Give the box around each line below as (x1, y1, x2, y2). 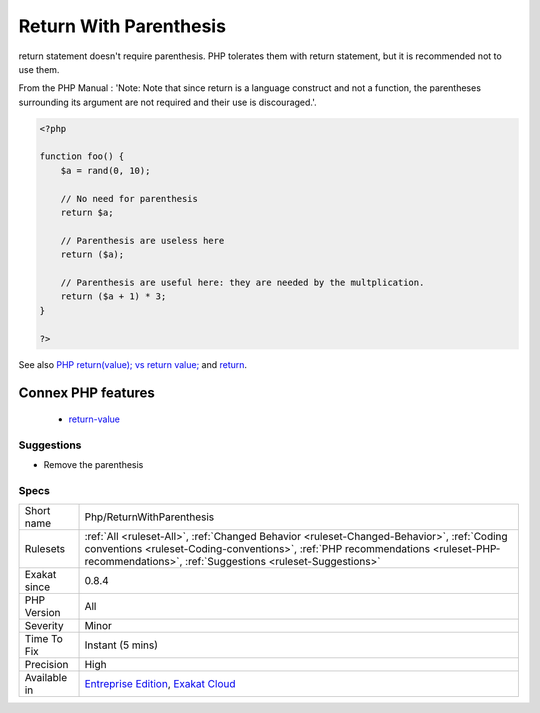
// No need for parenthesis (60, 193, 199, 204)
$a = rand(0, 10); (60, 165, 151, 176)
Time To (24, 632, 64, 646)
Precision (24, 658, 69, 672)
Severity (24, 619, 64, 633)
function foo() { (39, 151, 125, 162)
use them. (18, 63, 60, 75)
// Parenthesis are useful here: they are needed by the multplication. (60, 277, 425, 288)
